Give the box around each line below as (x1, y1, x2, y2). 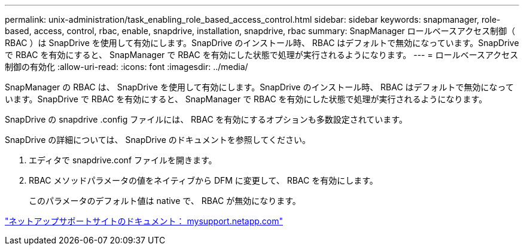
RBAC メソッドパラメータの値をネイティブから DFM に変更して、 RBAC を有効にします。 (29, 175, 378, 185)
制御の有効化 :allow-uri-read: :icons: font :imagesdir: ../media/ (5, 62, 248, 72)
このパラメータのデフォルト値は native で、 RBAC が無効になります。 (29, 196, 301, 206)
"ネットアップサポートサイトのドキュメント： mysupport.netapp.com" (5, 216, 283, 226)
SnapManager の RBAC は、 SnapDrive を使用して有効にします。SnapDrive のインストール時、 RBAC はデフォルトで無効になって (5, 82, 514, 92)
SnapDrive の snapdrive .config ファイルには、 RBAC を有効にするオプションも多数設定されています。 (5, 114, 407, 124)
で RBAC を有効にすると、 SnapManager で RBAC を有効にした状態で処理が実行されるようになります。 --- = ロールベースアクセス (5, 50, 519, 60)
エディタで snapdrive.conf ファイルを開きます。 (29, 155, 217, 165)
